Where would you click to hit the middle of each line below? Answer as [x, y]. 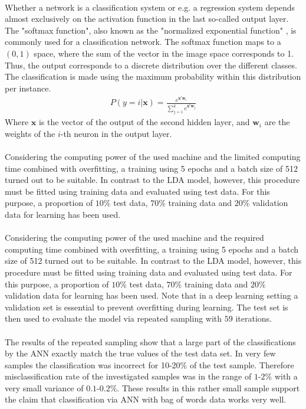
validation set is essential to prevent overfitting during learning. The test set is [147, 307]
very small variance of [44, 387]
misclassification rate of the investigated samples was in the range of [128, 376]
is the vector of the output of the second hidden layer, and [144, 122]
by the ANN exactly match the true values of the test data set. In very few [140, 353]
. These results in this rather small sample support [208, 387]
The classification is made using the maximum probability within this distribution [153, 76]
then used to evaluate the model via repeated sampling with [113, 318]
